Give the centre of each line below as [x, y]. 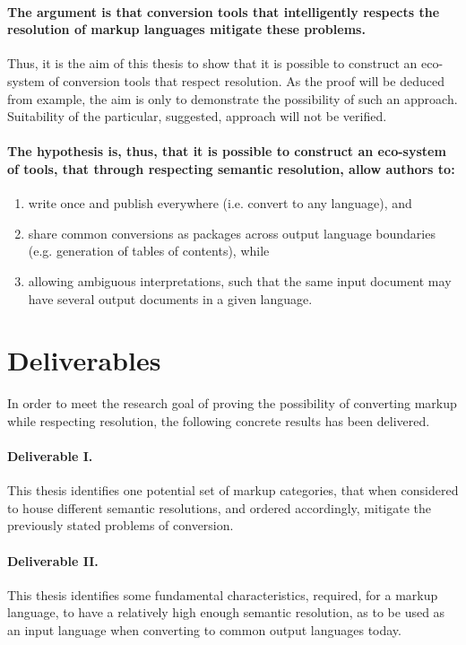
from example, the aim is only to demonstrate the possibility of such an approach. [233, 98]
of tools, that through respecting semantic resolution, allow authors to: [231, 168]
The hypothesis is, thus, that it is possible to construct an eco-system [227, 151]
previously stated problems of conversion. [121, 525]
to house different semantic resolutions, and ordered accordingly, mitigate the [220, 507]
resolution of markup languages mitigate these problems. [186, 29]
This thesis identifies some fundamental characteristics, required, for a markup [223, 594]
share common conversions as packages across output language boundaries [232, 233]
